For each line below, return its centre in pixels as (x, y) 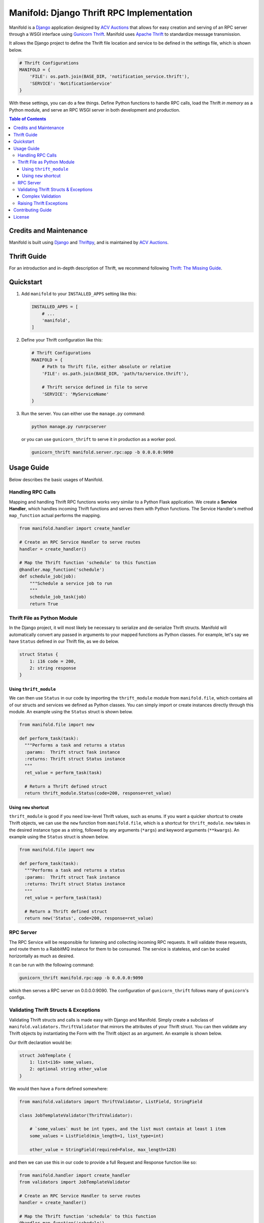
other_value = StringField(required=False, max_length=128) (103, 1149)
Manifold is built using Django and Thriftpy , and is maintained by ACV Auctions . (89, 243)
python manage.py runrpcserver (69, 427)
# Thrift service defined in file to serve (95, 387)
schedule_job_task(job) (58, 597)
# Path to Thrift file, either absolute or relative (106, 367)
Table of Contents (28, 119)
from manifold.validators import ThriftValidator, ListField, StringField (111, 1101)
